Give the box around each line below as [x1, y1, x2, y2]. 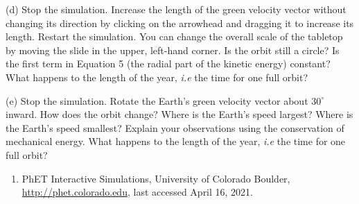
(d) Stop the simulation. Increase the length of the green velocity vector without [6, 2, 347, 16]
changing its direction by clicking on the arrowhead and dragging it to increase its [6, 15, 354, 30]
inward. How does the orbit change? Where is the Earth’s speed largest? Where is [6, 107, 353, 121]
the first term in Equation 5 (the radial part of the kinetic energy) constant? [6, 56, 331, 71]
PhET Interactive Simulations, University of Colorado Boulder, [21, 171, 290, 185]
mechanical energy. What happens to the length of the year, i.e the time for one [6, 134, 346, 148]
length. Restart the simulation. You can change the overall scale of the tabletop [6, 29, 343, 44]
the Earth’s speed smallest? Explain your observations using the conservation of [6, 120, 344, 135]
